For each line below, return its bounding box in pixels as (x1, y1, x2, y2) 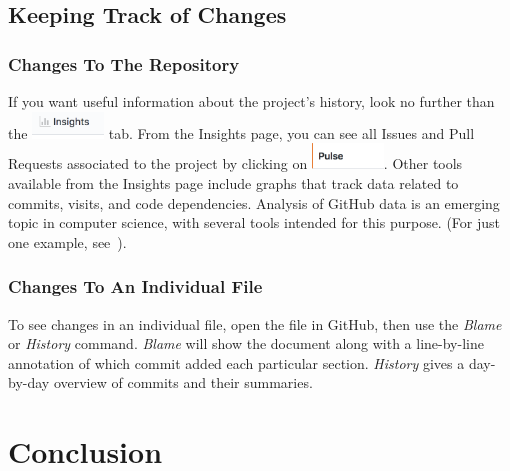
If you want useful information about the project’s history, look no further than (8, 91, 495, 111)
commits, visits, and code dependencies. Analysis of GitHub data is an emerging (8, 192, 500, 213)
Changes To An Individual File (8, 274, 263, 299)
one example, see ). (8, 231, 127, 252)
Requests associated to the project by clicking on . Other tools (8, 153, 463, 174)
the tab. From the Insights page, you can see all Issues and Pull (8, 122, 475, 143)
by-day (8, 372, 50, 393)
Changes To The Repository (8, 51, 240, 76)
